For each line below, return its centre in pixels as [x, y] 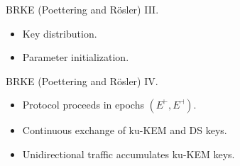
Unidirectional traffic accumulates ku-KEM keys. [129, 154]
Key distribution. [60, 33]
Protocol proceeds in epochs [83, 105]
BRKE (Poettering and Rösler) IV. [82, 81]
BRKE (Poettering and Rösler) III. [82, 9]
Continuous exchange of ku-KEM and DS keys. [125, 130]
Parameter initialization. [76, 57]
